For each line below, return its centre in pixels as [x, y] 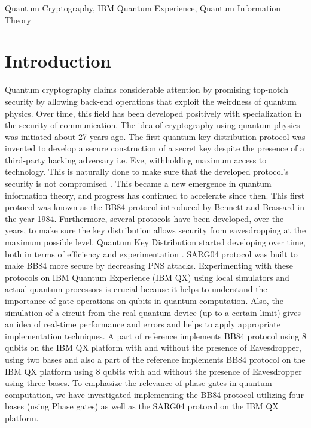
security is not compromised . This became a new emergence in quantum [138, 183]
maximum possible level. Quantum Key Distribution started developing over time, [155, 242]
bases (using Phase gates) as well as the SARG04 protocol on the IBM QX [142, 406]
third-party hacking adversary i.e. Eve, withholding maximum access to [136, 160]
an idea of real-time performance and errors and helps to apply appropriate [143, 324]
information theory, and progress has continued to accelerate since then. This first [155, 195]
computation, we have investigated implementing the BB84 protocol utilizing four [154, 394]
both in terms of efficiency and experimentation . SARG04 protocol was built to [151, 254]
